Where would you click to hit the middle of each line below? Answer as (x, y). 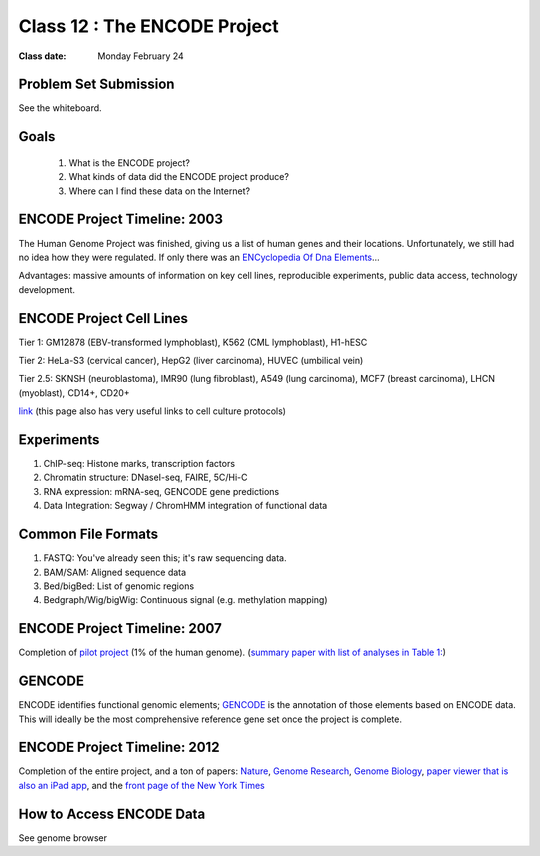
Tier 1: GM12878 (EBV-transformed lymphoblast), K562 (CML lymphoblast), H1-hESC (193, 342)
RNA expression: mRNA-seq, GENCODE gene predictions (161, 491)
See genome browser (63, 837)
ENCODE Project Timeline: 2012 (119, 747)
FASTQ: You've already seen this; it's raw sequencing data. (165, 558)
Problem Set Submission (96, 84)
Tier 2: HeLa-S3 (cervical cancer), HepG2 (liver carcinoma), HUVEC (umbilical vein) (191, 361)
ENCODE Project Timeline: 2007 (120, 628)
